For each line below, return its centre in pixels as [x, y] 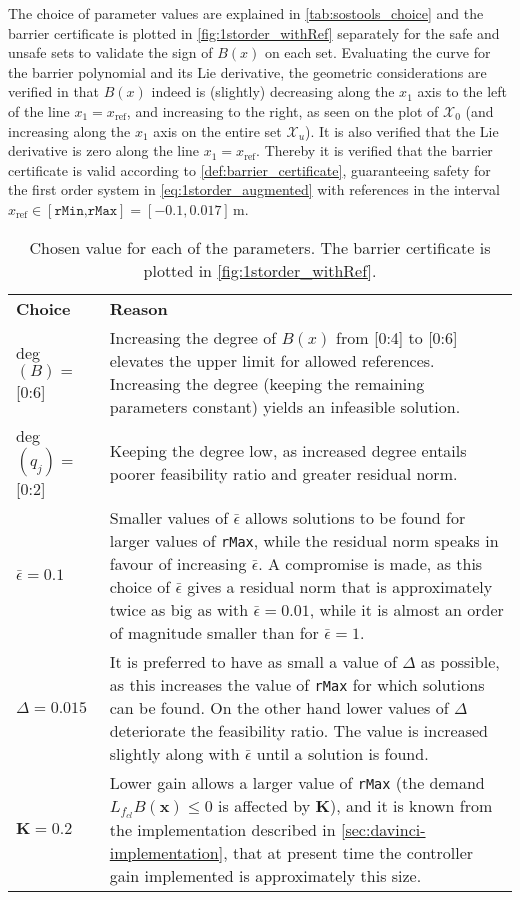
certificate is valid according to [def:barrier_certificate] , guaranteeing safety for [249, 169]
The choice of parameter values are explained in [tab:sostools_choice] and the [246, 13]
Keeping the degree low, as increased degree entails [288, 450]
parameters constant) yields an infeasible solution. [285, 406]
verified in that [54, 91]
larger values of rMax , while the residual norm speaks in [304, 540]
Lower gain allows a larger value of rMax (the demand [297, 782]
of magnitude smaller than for [214, 632]
